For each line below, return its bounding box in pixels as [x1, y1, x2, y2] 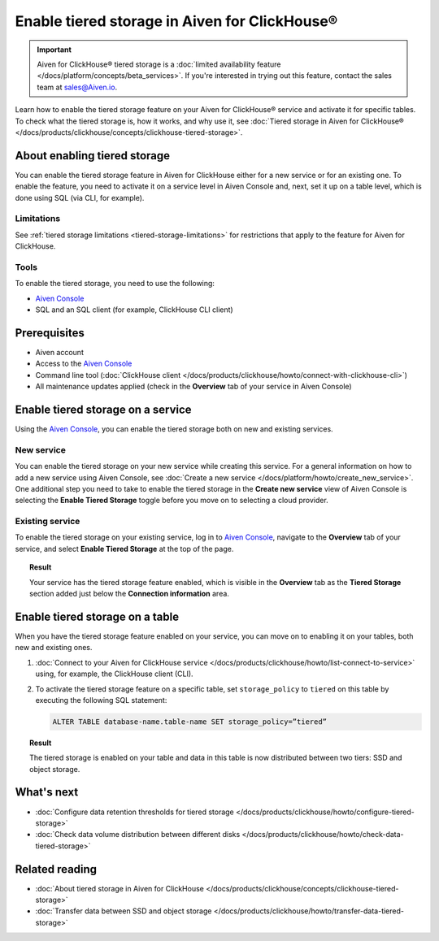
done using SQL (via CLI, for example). [15, 193, 145, 202]
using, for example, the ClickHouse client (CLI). [35, 669, 194, 679]
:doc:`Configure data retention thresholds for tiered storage [35, 807, 235, 817]
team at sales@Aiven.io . [37, 82, 118, 92]
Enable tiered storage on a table [15, 609, 179, 623]
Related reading [15, 862, 98, 876]
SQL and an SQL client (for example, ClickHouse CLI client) [35, 305, 233, 314]
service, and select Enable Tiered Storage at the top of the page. [15, 544, 234, 553]
